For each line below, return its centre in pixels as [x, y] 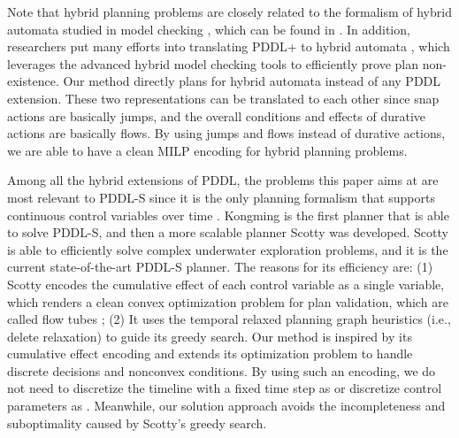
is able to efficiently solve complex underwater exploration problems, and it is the [228, 249]
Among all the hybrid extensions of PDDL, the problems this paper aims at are [223, 180]
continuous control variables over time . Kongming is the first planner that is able [228, 215]
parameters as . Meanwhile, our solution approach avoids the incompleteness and [226, 406]
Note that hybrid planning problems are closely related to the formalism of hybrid [229, 12]
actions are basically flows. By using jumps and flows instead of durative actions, [226, 133]
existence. [33, 81]
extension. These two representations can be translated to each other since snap [223, 98]
